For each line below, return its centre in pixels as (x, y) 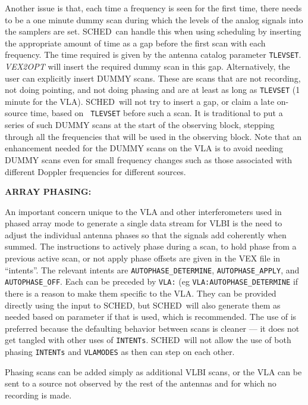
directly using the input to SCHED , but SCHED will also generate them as (143, 305)
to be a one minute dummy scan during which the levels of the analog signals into (154, 19)
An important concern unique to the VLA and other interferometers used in (143, 211)
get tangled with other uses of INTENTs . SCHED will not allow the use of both (148, 340)
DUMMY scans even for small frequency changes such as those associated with (149, 159)
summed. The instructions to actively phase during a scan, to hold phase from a (151, 246)
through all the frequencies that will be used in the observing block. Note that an (153, 136)
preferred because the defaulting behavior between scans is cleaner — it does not (152, 328)
